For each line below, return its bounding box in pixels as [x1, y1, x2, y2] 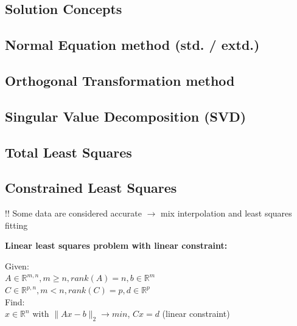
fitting [5, 218, 28, 231]
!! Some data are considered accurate [5, 207, 142, 220]
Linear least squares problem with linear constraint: [5, 239, 228, 252]
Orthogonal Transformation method [5, 71, 235, 89]
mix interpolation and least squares [161, 207, 292, 220]
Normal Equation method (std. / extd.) [5, 35, 260, 54]
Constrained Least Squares [5, 178, 177, 197]
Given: [5, 259, 29, 272]
